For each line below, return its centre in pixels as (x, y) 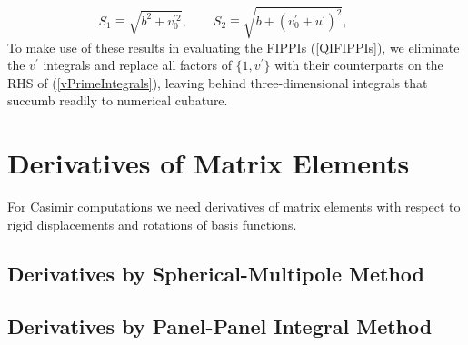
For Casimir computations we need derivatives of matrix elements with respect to (234, 207)
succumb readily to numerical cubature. (118, 100)
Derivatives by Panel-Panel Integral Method (220, 326)
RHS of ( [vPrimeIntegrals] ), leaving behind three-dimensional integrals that (218, 82)
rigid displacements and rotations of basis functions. (152, 224)
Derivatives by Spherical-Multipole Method (216, 273)
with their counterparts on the (359, 65)
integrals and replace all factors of (137, 65)
